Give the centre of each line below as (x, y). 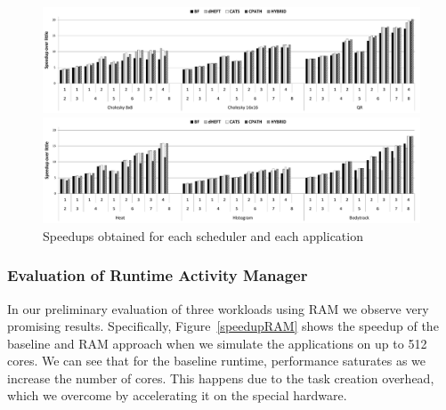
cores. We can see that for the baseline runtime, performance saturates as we (217, 361)
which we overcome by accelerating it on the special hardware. (177, 395)
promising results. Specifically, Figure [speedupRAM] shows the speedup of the (223, 326)
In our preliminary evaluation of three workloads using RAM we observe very (218, 308)
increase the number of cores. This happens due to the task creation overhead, (221, 378)
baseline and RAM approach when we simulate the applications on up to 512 (217, 343)
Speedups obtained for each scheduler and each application (203, 235)
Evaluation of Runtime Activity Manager (158, 275)
